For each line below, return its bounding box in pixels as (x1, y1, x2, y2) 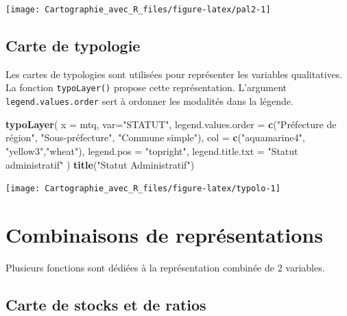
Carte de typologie (5, 35, 141, 56)
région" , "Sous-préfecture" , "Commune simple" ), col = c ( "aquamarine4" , (5, 130, 305, 145)
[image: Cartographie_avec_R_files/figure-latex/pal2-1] (5, 5, 271, 14)
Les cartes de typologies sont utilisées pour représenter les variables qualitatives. (5, 66, 343, 81)
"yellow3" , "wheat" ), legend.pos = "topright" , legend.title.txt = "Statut (5, 143, 298, 158)
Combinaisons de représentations (5, 220, 323, 248)
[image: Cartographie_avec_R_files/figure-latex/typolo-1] (5, 184, 280, 194)
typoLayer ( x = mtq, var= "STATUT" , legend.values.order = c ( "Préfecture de (5, 117, 337, 131)
